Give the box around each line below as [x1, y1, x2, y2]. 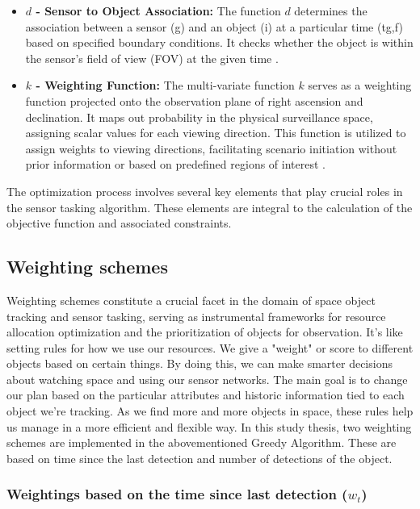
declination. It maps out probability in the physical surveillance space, [25, 108, 373, 125]
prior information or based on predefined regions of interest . [25, 156, 325, 173]
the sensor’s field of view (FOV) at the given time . [25, 49, 279, 66]
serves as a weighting [308, 77, 412, 94]
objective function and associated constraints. [6, 215, 232, 232]
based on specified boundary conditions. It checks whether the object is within [25, 34, 414, 51]
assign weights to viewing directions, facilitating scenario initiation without [25, 140, 397, 156]
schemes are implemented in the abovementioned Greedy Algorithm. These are [6, 434, 397, 451]
